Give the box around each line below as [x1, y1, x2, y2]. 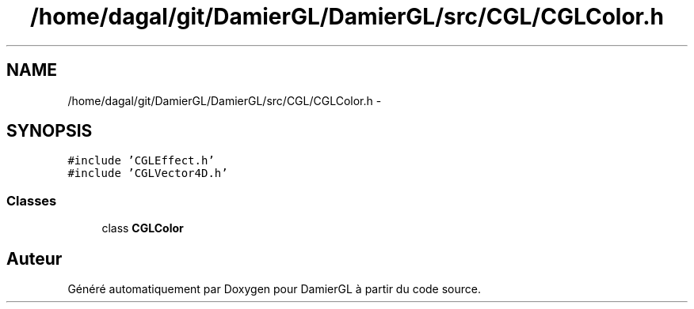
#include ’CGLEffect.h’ [67, 154, 215, 168]
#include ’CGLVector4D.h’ [67, 167, 228, 180]
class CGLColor [101, 221, 184, 236]
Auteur [6, 248, 63, 269]
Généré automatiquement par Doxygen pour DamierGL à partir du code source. [67, 282, 482, 296]
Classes [6, 192, 57, 209]
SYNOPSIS [6, 121, 93, 141]
